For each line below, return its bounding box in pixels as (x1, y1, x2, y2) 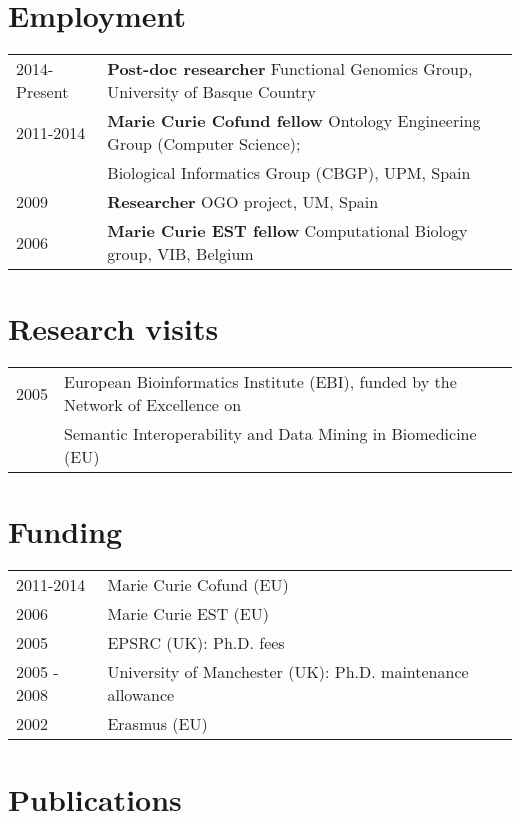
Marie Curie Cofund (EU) (107, 573, 289, 597)
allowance (107, 683, 175, 707)
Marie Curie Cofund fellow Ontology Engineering (107, 109, 481, 133)
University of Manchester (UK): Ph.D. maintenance (107, 660, 469, 684)
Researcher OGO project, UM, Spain (107, 190, 379, 214)
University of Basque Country (107, 80, 316, 104)
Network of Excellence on (64, 393, 242, 417)
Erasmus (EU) (107, 712, 208, 736)
